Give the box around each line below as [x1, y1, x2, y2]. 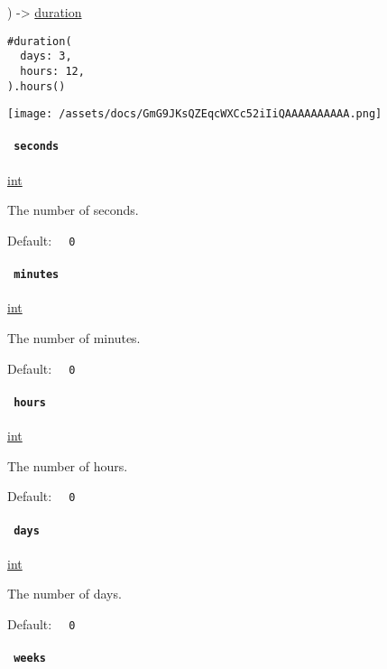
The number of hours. [7, 456, 128, 475]
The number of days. [7, 584, 122, 603]
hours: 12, [20, 64, 85, 78]
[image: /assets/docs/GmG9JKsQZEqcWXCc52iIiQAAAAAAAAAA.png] [7, 107, 382, 121]
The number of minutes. [7, 329, 141, 348]
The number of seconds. [7, 200, 139, 219]
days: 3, [20, 50, 72, 63]
